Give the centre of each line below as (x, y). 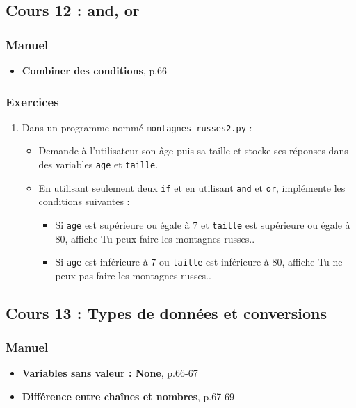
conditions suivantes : (84, 201)
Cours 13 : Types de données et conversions (166, 312)
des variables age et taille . (98, 164)
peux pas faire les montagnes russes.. (133, 275)
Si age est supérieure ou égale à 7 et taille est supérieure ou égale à (203, 224)
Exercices (32, 101)
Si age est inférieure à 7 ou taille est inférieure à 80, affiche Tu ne (199, 262)
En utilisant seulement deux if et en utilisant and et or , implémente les (192, 187)
